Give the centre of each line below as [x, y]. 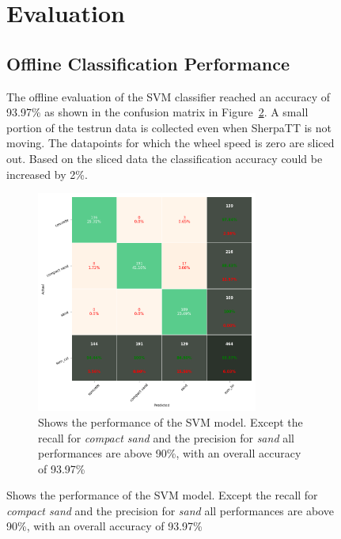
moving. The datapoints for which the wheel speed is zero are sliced [170, 143]
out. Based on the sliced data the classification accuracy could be [165, 158]
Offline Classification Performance [148, 63]
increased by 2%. [47, 174]
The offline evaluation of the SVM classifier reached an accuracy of [168, 96]
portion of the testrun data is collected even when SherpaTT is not [169, 127]
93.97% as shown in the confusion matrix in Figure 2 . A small [157, 112]
